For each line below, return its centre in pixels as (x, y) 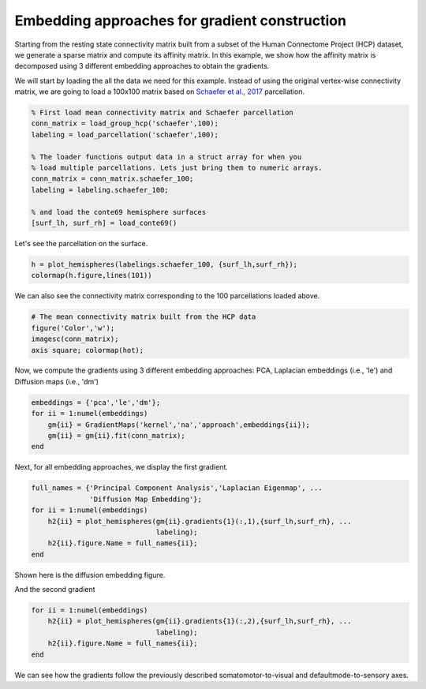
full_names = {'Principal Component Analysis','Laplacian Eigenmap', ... (177, 488)
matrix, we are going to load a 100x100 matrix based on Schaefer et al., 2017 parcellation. (160, 92)
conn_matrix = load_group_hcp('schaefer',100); (125, 124)
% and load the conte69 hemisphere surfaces (119, 212)
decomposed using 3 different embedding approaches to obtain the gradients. (142, 66)
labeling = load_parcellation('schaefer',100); (125, 135)
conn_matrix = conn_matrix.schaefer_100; (112, 179)
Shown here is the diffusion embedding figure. (90, 575)
